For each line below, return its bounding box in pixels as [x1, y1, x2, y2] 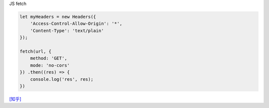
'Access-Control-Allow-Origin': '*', [30, 21, 123, 27]
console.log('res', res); [30, 76, 94, 82]
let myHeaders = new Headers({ [19, 14, 97, 19]
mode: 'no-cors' [30, 62, 70, 68]
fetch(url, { [19, 49, 52, 54]
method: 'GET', [30, 55, 67, 61]
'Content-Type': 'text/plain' [30, 28, 104, 33]
